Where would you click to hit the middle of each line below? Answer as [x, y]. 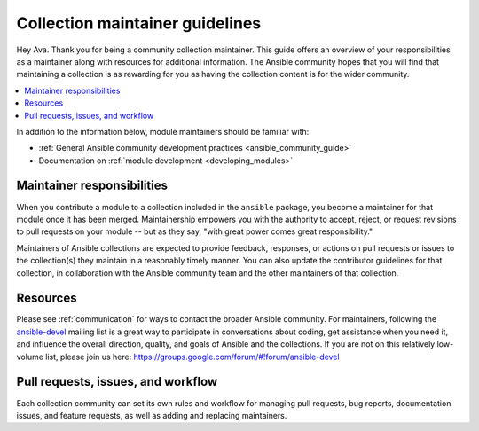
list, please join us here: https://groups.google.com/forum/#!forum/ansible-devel [193, 357]
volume [30, 357]
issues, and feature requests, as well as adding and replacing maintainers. [152, 415]
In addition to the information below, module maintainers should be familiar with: [163, 131]
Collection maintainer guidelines [139, 23]
